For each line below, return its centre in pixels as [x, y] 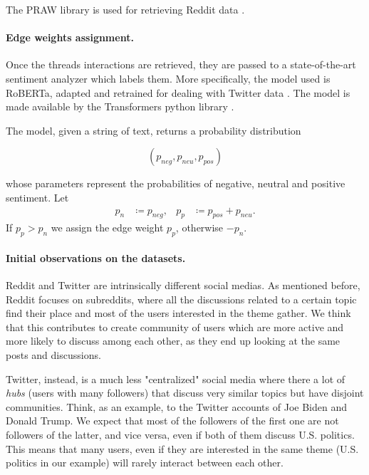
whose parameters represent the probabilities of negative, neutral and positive [176, 183]
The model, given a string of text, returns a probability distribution [154, 130]
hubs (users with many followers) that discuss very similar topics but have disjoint [185, 393]
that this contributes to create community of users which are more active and [175, 327]
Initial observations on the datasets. [96, 257]
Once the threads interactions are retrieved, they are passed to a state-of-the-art [181, 64]
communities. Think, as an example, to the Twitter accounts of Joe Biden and [176, 406]
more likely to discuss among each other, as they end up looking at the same [173, 341]
